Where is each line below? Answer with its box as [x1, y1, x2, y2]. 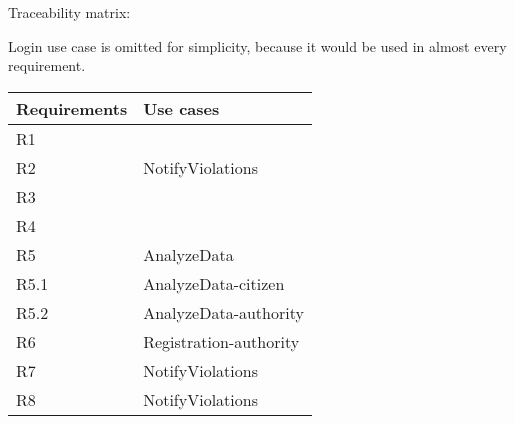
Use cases [143, 96, 220, 120]
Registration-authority [143, 329, 300, 353]
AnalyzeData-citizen [143, 271, 285, 295]
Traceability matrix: [8, 2, 131, 22]
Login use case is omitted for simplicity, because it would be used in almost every [8, 35, 507, 56]
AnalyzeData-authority [143, 300, 304, 324]
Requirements [16, 96, 128, 120]
